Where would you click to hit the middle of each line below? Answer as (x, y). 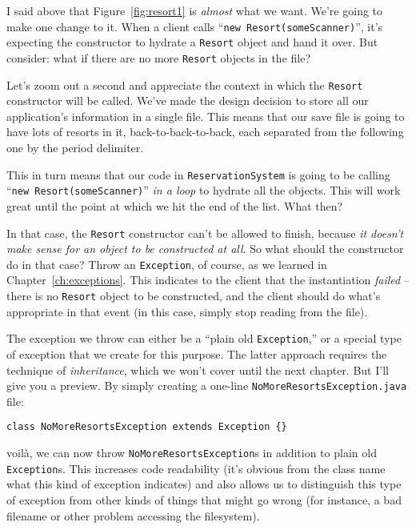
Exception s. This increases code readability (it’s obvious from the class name (196, 468)
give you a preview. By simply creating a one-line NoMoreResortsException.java (207, 385)
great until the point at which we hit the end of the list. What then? (175, 205)
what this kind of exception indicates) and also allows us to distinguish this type (204, 484)
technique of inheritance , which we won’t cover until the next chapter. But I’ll (198, 369)
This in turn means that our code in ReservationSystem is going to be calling (198, 174)
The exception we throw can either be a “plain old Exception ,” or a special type (204, 338)
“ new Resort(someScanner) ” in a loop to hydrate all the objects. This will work (204, 190)
